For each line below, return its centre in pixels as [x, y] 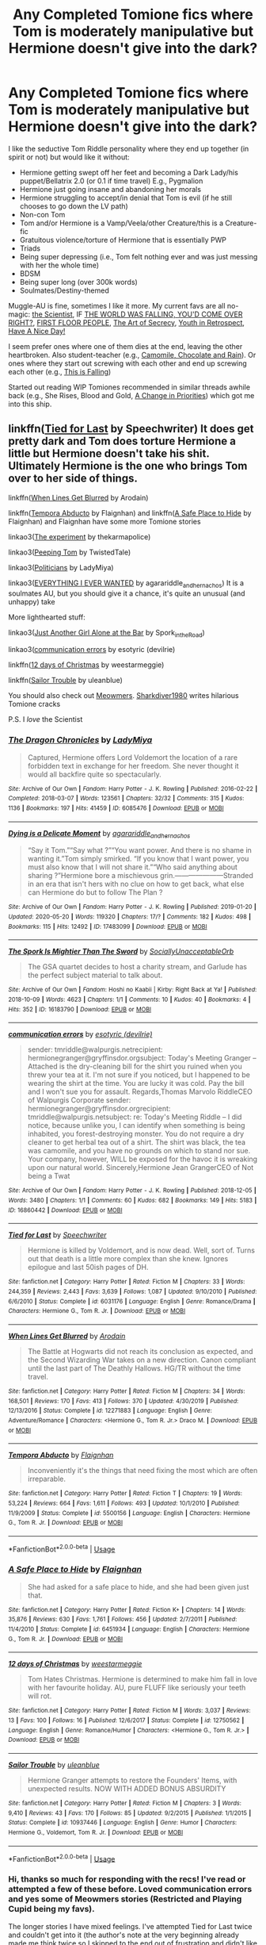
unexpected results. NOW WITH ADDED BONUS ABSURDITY [127, 1789]
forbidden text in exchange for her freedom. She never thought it [133, 765]
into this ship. [30, 404]
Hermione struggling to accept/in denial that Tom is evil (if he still [125, 198]
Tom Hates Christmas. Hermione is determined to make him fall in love [142, 1679]
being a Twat [49, 1176]
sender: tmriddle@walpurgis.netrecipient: [95, 1049]
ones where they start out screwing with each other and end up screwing [127, 363]
